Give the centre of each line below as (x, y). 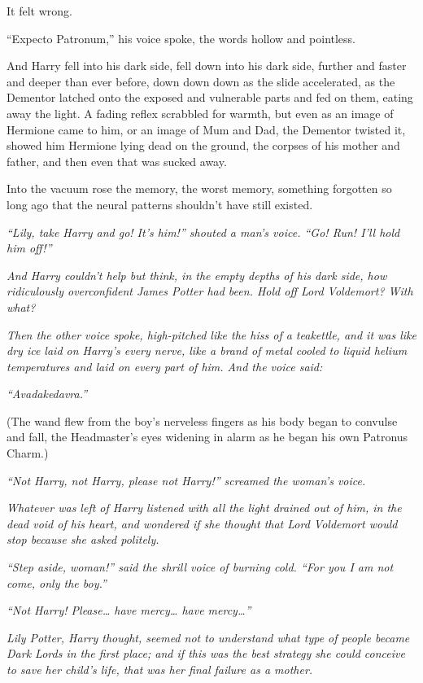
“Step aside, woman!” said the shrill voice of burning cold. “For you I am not (200, 567)
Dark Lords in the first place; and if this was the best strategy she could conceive (206, 653)
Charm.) (28, 453)
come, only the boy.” (57, 582)
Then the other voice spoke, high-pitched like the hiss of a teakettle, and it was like (211, 334)
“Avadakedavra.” (47, 394)
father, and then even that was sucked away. (117, 161)
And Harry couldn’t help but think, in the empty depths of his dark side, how (197, 275)
